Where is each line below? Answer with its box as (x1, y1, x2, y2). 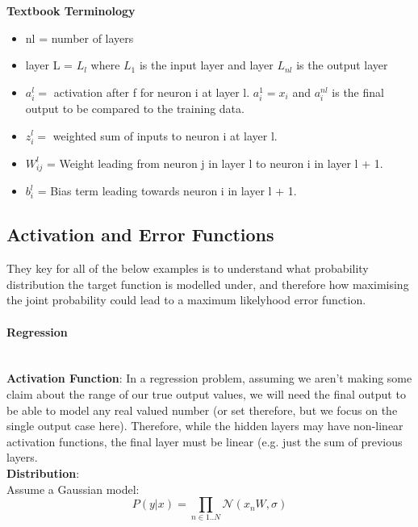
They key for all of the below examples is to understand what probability (6, 260, 369, 277)
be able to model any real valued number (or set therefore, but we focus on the (6, 401, 398, 418)
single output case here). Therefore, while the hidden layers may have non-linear (6, 417, 403, 434)
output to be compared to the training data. (25, 99, 245, 116)
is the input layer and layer (139, 56, 274, 73)
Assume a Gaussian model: (6, 480, 140, 497)
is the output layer (296, 56, 388, 73)
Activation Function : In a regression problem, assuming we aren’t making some (6, 370, 412, 387)
